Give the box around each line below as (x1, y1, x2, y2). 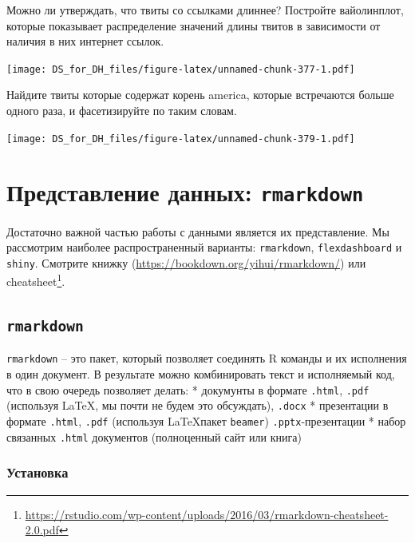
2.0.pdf (25, 521, 59, 538)
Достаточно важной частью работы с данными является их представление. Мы (6, 223, 389, 240)
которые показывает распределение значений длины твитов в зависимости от (6, 17, 381, 34)
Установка (6, 462, 69, 482)
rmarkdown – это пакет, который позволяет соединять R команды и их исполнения (6, 350, 407, 367)
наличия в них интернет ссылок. (6, 33, 164, 50)
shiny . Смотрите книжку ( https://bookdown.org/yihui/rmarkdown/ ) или (6, 254, 366, 271)
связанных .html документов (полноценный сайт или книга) (6, 428, 302, 445)
